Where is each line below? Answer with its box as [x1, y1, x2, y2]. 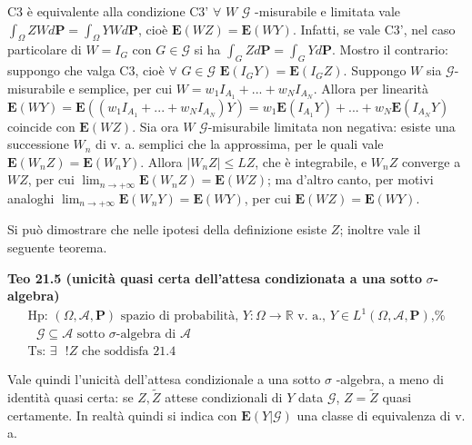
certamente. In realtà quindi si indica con [7, 405, 237, 424]
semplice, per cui [78, 78, 173, 97]
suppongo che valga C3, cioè [7, 61, 165, 80]
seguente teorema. [7, 237, 107, 256]
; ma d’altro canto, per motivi [267, 170, 434, 189]
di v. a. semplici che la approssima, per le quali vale [95, 134, 384, 153]
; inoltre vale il [339, 220, 421, 239]
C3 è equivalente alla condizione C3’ [7, 2, 209, 20]
